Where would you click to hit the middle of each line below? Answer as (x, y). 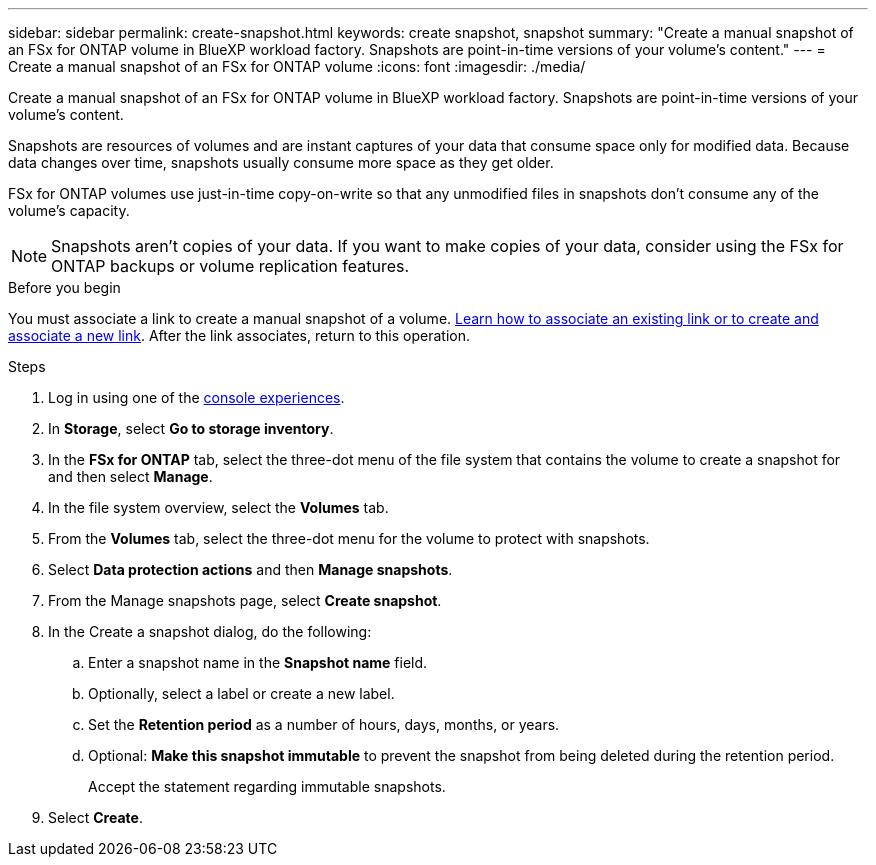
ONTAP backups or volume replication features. (230, 266)
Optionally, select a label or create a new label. (241, 693)
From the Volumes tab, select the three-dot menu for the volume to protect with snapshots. (349, 538)
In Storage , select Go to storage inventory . (191, 428)
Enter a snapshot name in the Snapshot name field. (258, 662)
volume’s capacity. (69, 210)
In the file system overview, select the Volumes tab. (218, 507)
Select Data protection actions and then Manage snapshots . (250, 569)
